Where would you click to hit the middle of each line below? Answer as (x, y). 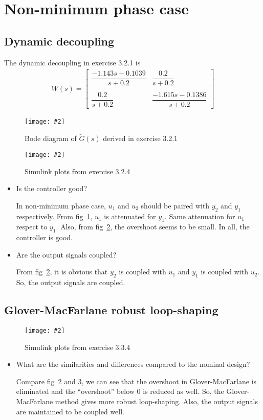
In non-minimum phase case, (61, 205)
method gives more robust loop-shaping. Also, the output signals (156, 401)
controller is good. (45, 237)
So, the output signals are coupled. (71, 282)
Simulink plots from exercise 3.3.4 (78, 347)
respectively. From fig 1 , (54, 216)
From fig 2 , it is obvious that (62, 272)
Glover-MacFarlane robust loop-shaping (111, 310)
